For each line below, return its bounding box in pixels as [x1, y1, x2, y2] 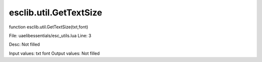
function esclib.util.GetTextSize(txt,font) [9, 24, 88, 30]
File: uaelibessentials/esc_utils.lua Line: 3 [9, 33, 92, 38]
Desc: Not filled [9, 41, 40, 48]
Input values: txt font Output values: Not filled [9, 50, 100, 56]
